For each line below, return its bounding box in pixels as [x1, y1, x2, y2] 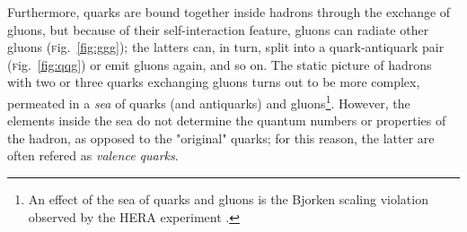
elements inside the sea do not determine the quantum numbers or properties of [7, 111, 446, 130]
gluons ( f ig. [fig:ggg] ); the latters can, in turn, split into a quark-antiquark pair [7, 38, 445, 56]
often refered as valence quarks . [7, 146, 179, 165]
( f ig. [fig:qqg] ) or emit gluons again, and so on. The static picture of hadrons [7, 55, 432, 73]
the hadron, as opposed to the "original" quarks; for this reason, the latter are [7, 128, 435, 147]
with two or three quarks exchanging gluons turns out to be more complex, [7, 73, 420, 91]
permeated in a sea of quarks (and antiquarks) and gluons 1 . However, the [7, 90, 410, 112]
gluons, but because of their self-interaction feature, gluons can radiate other [7, 20, 429, 39]
